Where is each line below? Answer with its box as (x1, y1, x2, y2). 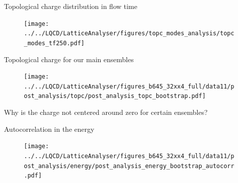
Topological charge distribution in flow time (4, 1, 137, 11)
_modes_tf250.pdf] (24, 39, 85, 47)
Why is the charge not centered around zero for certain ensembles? (4, 107, 208, 117)
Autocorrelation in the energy (4, 123, 95, 134)
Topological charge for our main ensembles (4, 54, 134, 64)
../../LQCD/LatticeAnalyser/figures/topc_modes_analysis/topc (24, 30, 235, 37)
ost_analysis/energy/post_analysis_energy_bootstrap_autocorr (24, 162, 235, 170)
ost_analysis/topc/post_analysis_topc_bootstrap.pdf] (24, 92, 206, 100)
